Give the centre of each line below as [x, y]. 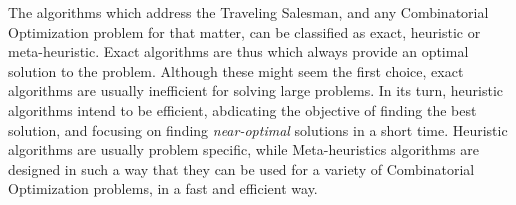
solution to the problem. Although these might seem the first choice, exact [236, 70]
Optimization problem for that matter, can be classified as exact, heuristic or [244, 31]
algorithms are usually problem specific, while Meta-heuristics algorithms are [243, 149]
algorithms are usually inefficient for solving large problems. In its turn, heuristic [256, 90]
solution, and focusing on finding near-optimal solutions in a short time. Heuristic [258, 129]
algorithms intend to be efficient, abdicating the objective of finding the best [242, 109]
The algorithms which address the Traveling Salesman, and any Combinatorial [248, 12]
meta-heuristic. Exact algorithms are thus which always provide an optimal [238, 51]
